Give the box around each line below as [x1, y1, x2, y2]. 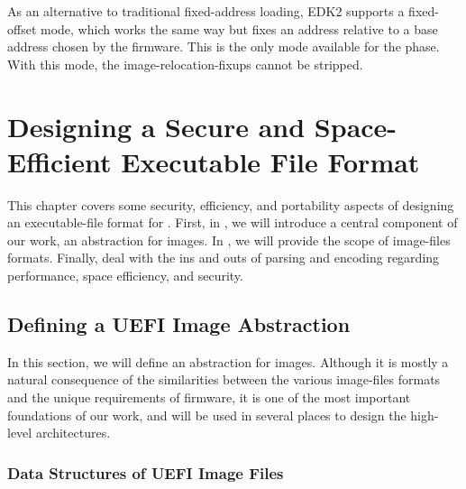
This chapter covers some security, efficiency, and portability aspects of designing [7, 195, 454, 214]
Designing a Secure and [7, 107, 306, 144]
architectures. [35, 423, 111, 442]
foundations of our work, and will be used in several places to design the [7, 405, 407, 424]
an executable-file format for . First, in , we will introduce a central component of [7, 213, 458, 232]
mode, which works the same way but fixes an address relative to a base [41, 19, 438, 38]
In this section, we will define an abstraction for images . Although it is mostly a [7, 352, 449, 371]
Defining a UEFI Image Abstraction [7, 310, 351, 338]
